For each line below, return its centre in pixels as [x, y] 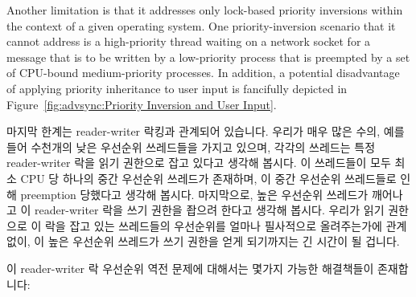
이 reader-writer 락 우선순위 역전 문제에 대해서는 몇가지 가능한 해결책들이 [190, 268]
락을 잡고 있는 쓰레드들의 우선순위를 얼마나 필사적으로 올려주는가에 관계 [226, 225]
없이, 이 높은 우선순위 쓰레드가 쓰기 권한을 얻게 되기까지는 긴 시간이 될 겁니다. [203, 241]
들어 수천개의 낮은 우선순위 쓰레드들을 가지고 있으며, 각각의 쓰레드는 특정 [191, 146]
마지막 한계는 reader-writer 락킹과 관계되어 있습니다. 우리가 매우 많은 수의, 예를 [206, 131]
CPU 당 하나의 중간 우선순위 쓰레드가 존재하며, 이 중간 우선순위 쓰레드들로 [208, 178]
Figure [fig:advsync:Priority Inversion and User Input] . [142, 104]
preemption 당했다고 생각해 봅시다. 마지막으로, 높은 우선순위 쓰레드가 [194, 194]
